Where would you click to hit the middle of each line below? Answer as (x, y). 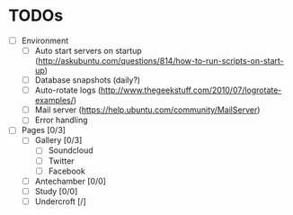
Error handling (61, 120)
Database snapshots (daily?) (88, 80)
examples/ (54, 101)
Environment (45, 40)
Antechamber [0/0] (71, 181)
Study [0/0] (56, 191)
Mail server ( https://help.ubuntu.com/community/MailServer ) (147, 110)
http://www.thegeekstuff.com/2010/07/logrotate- (191, 90)
